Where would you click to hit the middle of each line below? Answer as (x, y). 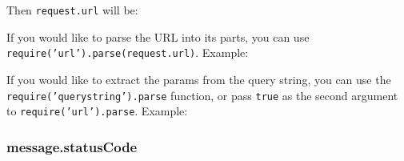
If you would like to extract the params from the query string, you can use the (199, 79)
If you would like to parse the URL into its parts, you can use (158, 36)
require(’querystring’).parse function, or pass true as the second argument (202, 95)
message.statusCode (72, 146)
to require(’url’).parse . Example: (97, 111)
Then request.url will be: (72, 10)
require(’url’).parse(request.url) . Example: (128, 52)
